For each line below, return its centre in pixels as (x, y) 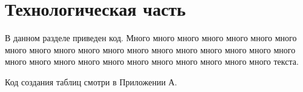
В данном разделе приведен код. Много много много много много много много (151, 38)
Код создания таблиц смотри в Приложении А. (91, 81)
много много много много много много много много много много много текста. (152, 61)
